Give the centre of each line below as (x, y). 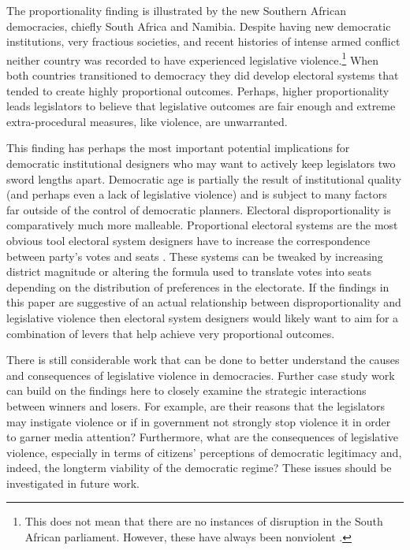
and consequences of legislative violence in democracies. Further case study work (201, 375)
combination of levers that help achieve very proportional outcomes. (171, 333)
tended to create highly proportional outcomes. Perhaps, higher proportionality (198, 90)
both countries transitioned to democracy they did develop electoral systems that (203, 75)
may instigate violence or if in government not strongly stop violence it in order (199, 421)
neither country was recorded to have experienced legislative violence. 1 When (193, 58)
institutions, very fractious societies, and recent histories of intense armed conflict (203, 41)
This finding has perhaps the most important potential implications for (178, 148)
